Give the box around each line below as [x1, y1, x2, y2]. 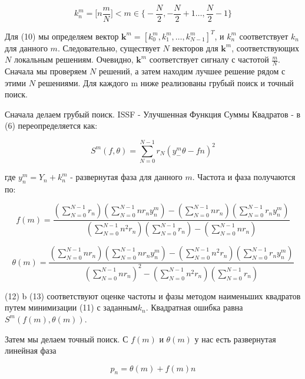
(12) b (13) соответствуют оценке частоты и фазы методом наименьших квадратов [5, 289, 301, 302]
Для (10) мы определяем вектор [5, 30, 119, 42]
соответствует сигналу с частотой [149, 53, 269, 66]
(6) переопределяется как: [5, 119, 98, 132]
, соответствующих [231, 41, 300, 54]
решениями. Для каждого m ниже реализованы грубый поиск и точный [38, 76, 294, 89]
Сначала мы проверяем [5, 64, 87, 77]
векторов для [172, 41, 218, 54]
